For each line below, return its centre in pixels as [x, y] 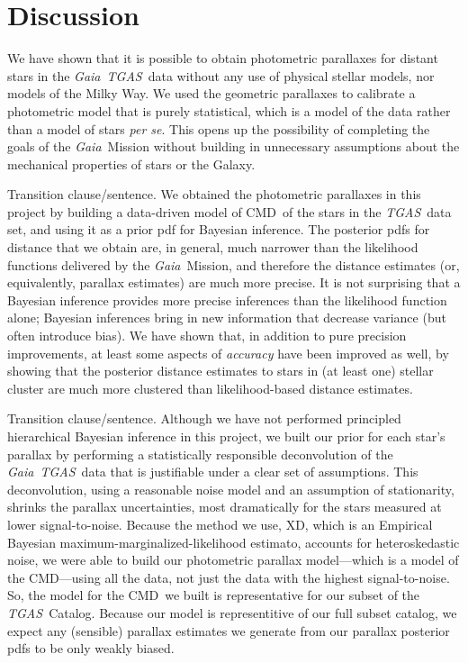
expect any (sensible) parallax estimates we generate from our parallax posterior [229, 630]
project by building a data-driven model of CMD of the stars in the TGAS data [229, 211]
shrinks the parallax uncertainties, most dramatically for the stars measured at [225, 507]
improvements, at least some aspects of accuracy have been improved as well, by [228, 353]
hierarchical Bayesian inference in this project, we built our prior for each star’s [226, 436]
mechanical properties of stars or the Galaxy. [131, 163]
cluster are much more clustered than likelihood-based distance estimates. [210, 388]
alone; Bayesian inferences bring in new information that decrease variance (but [227, 318]
